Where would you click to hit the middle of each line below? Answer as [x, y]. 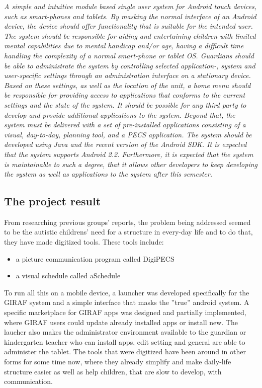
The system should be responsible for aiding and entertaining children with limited [130, 35]
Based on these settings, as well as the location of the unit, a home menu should [127, 85]
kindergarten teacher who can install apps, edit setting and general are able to [125, 341]
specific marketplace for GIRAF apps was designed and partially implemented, [125, 312]
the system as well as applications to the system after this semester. [108, 174]
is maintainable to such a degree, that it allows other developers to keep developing [131, 164]
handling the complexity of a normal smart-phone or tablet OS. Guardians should [129, 55]
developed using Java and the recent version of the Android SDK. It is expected [125, 144]
